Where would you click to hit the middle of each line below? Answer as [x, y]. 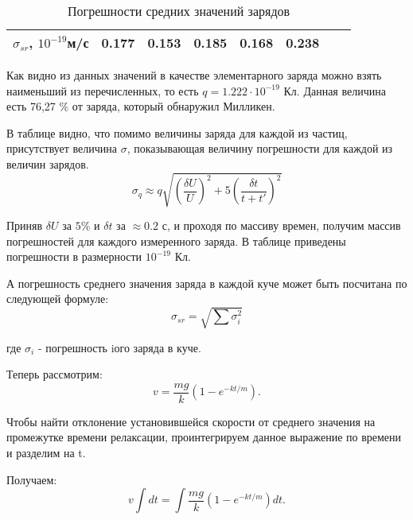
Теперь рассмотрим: [55, 374]
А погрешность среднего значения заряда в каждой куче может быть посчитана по [207, 283]
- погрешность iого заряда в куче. [119, 347]
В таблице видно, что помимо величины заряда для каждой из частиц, [177, 132]
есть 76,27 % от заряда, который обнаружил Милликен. [141, 106]
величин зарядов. [48, 163]
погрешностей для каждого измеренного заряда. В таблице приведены [176, 241]
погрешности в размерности [74, 256]
